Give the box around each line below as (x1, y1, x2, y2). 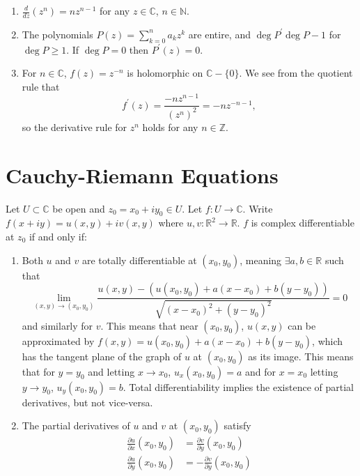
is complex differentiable (251, 215, 354, 230)
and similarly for (22, 318, 93, 332)
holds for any (142, 119, 198, 134)
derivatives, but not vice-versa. (22, 394, 153, 409)
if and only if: (29, 229, 87, 243)
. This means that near (100, 318, 198, 332)
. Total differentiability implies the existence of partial (123, 379, 354, 394)
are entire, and (188, 26, 251, 41)
